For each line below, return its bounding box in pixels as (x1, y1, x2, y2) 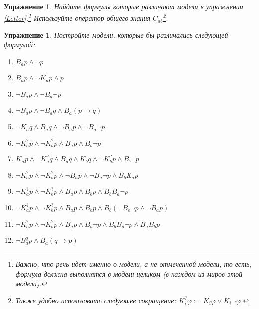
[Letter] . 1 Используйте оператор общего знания (4, 11, 151, 23)
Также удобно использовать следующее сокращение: (15, 295, 176, 305)
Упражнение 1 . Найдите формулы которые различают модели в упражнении (4, 1, 243, 11)
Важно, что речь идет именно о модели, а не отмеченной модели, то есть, (15, 259, 252, 269)
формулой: (4, 39, 35, 50)
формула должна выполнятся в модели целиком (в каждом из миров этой (15, 268, 243, 279)
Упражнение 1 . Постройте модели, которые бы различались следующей (4, 29, 228, 40)
